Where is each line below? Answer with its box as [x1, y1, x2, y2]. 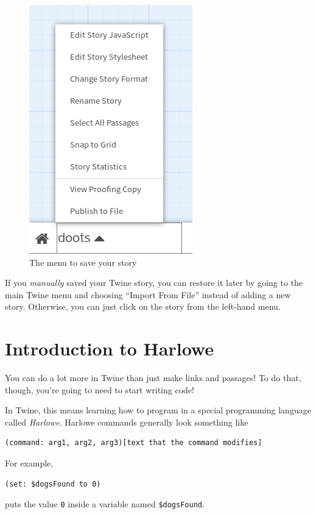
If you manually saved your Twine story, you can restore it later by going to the [5, 276, 303, 289]
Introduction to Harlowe [5, 336, 214, 361]
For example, [5, 457, 54, 469]
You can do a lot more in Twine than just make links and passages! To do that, [5, 371, 301, 384]
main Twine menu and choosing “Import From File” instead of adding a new [5, 288, 291, 301]
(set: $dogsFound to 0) [5, 479, 101, 488]
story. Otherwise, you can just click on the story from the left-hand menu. [5, 300, 281, 313]
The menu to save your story [29, 255, 137, 268]
